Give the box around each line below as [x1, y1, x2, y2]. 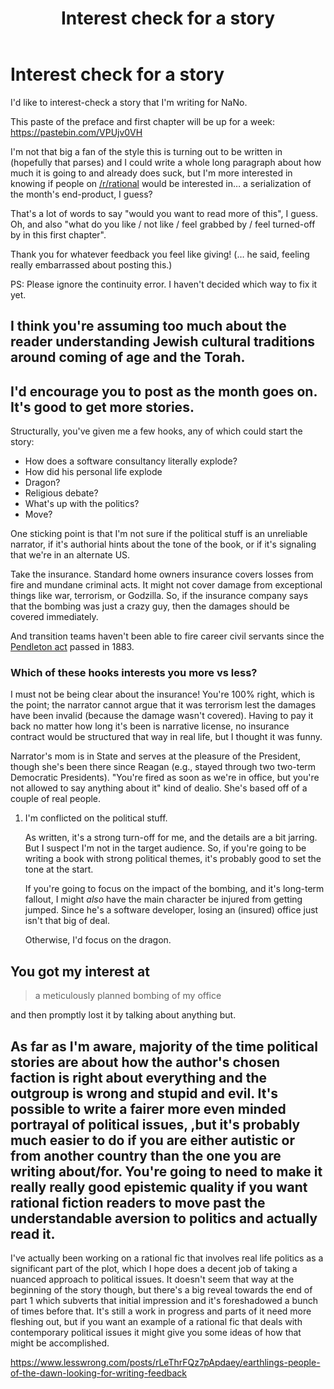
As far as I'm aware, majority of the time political [10, 1038, 318, 1055]
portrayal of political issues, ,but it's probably [10, 1116, 301, 1133]
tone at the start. [24, 863, 94, 876]
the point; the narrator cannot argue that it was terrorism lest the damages [10, 699, 317, 711]
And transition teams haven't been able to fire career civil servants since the [10, 630, 325, 642]
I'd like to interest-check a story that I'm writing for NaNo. [10, 96, 248, 108]
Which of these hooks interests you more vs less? [10, 666, 258, 680]
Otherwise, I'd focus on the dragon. [24, 934, 172, 946]
